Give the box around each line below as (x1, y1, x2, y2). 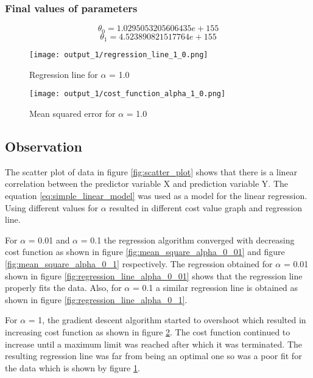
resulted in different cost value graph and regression (109, 201, 303, 214)
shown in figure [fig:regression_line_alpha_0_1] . (5, 293, 188, 306)
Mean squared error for (29, 107, 116, 120)
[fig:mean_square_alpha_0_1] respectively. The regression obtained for (5, 257, 273, 270)
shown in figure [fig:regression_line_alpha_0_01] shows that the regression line (5, 269, 303, 282)
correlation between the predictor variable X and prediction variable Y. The (5, 177, 289, 190)
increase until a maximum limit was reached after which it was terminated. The (5, 337, 302, 350)
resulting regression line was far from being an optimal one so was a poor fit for (5, 349, 302, 362)
